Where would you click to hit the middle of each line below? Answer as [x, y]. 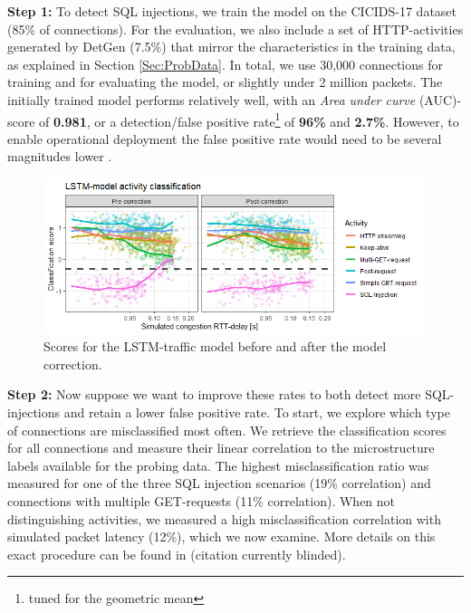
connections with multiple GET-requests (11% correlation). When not [202, 500]
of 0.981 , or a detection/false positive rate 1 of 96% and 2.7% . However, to [249, 120]
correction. [73, 364]
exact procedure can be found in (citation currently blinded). [177, 554]
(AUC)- [440, 99]
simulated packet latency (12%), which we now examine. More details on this [221, 536]
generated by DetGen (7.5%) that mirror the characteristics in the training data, [231, 47]
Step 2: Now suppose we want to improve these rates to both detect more [214, 394]
